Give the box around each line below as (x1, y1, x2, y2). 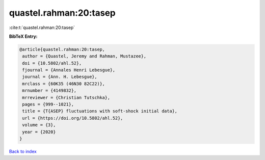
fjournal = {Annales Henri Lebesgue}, (22, 67, 115, 73)
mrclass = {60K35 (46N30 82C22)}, (22, 81, 105, 86)
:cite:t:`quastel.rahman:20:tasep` (9, 25, 75, 30)
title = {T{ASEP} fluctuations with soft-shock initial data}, (22, 108, 178, 114)
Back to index (9, 148, 37, 154)
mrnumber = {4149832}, (22, 88, 77, 93)
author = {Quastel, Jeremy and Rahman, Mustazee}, (22, 53, 147, 59)
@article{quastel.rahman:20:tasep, (19, 47, 105, 52)
